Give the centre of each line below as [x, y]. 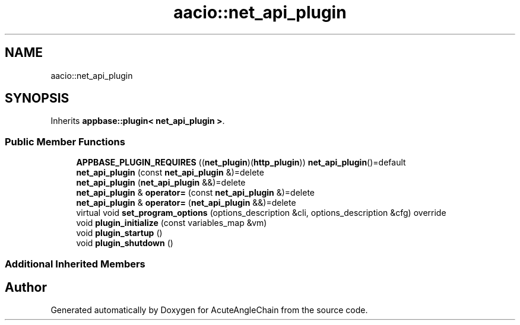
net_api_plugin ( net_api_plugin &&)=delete [161, 183]
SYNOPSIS [37, 98]
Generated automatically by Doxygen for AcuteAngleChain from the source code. [209, 310]
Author [26, 287]
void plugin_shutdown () [125, 243]
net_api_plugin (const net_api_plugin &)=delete [170, 173]
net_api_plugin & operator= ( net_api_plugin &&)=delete [186, 203]
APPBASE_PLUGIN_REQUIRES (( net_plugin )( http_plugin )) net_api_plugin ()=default [241, 162]
